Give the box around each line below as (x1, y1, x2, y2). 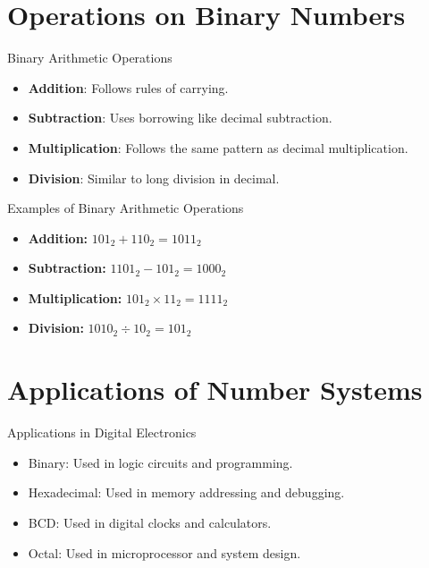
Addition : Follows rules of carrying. (28, 78, 229, 97)
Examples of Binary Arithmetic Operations (7, 199, 244, 217)
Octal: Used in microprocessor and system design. (28, 543, 301, 562)
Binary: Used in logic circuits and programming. (28, 453, 293, 471)
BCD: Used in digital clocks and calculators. (28, 513, 272, 531)
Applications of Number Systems (7, 371, 423, 408)
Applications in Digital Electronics (7, 423, 197, 442)
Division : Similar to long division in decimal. (28, 168, 280, 187)
